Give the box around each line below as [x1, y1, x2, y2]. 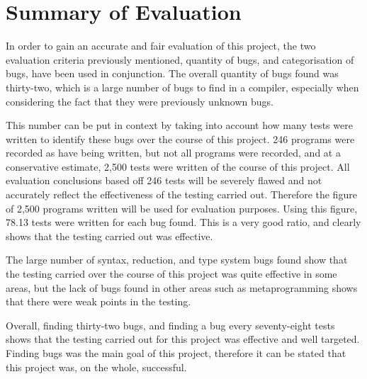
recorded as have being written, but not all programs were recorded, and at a [6, 145, 341, 160]
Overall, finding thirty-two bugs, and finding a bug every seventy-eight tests [6, 317, 335, 332]
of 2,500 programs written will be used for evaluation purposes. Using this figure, [6, 200, 358, 215]
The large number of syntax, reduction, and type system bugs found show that [6, 252, 348, 267]
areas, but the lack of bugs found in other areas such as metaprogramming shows [6, 280, 358, 295]
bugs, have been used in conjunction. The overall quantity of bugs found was [6, 66, 339, 81]
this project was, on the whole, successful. [6, 359, 187, 374]
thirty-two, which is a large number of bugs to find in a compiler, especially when [6, 79, 359, 94]
